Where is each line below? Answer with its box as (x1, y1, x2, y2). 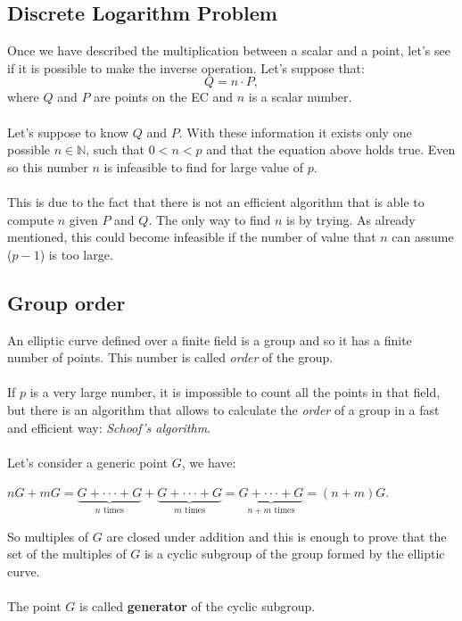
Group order (7, 288, 126, 316)
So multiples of (7, 526, 89, 545)
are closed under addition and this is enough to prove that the (106, 526, 447, 545)
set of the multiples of (7, 544, 127, 563)
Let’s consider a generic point (7, 452, 169, 471)
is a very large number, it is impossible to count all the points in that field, (29, 383, 441, 402)
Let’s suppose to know (7, 122, 129, 141)
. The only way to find (148, 210, 271, 228)
